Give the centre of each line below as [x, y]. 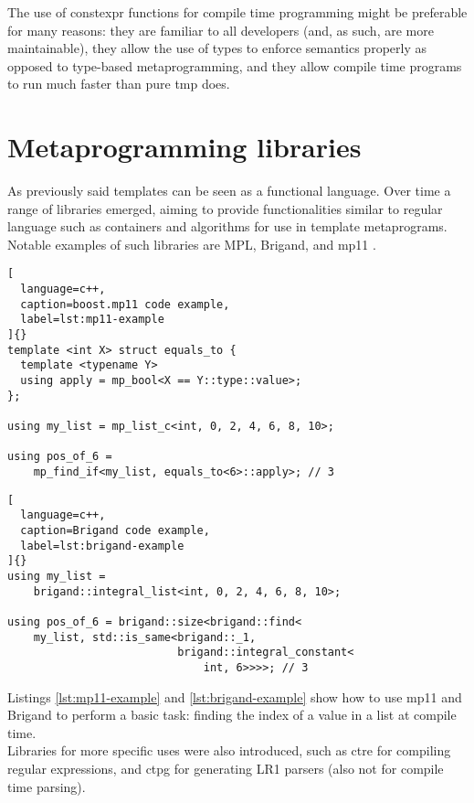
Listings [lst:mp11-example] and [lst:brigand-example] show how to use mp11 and [235, 696]
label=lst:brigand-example [102, 546]
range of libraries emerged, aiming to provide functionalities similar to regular [225, 208]
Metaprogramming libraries [184, 147]
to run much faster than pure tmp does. [119, 84]
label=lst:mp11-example [92, 320]
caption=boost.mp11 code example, [125, 304]
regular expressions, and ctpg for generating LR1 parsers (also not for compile [226, 768]
